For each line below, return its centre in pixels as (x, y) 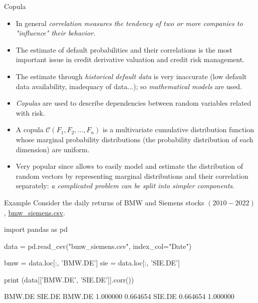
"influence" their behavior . (56, 33)
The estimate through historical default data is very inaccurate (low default (131, 76)
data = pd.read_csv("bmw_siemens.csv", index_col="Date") (98, 246)
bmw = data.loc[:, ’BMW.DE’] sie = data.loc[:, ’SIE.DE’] (92, 263)
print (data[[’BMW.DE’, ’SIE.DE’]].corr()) (69, 279)
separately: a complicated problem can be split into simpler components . (125, 186)
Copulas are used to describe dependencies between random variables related (134, 103)
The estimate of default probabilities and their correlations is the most (124, 49)
